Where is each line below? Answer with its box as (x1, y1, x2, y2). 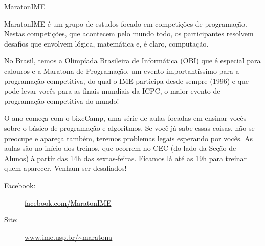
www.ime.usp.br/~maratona (25, 231, 113, 242)
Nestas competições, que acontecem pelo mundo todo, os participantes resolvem (4, 28, 254, 39)
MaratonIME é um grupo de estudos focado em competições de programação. (4, 18, 248, 29)
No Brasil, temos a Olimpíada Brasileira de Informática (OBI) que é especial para (4, 55, 261, 66)
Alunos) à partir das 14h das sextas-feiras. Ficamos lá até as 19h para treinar (4, 152, 247, 163)
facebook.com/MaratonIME (25, 197, 112, 208)
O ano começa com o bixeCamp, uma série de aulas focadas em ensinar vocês (4, 113, 247, 123)
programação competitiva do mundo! (4, 95, 119, 106)
